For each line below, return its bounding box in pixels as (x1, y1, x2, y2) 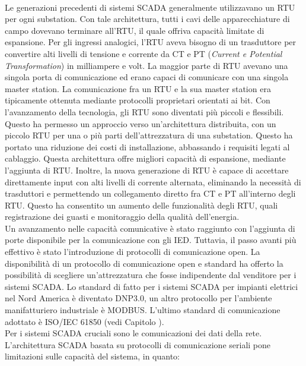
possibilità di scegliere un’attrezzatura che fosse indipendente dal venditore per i (5, 269, 297, 281)
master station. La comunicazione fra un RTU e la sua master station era (5, 82, 271, 94)
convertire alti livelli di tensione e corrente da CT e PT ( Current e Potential (5, 47, 282, 59)
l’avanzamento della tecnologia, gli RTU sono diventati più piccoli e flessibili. (5, 105, 284, 118)
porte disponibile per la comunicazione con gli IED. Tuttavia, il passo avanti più (5, 234, 297, 246)
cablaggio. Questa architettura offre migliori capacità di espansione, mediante (5, 152, 286, 165)
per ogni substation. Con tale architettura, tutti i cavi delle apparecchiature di (5, 12, 290, 25)
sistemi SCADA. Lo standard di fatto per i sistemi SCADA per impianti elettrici (5, 280, 298, 292)
